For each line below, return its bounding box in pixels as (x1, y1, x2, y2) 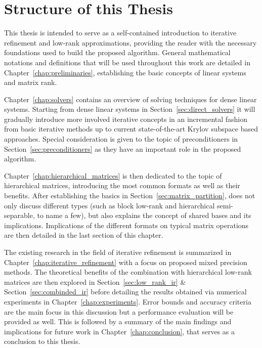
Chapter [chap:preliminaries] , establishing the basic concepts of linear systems (4, 67, 246, 77)
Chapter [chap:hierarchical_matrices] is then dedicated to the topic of (4, 170, 222, 181)
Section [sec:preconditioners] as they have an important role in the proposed (4, 143, 241, 154)
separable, (4, 210, 35, 221)
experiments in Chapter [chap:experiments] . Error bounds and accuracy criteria (4, 296, 251, 307)
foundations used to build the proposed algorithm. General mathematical (4, 47, 231, 58)
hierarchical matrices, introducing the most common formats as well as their (4, 180, 240, 191)
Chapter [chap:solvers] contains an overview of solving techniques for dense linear (4, 94, 257, 104)
